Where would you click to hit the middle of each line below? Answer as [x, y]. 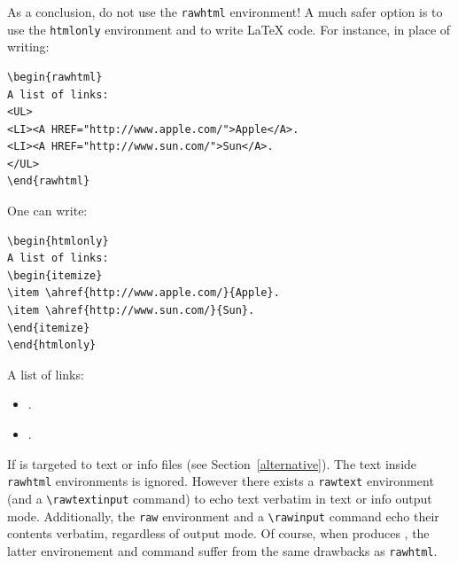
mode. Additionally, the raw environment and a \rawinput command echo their [223, 516]
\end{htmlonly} [52, 345]
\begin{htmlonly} [58, 241]
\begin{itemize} [55, 275]
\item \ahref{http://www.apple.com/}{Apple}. [144, 293]
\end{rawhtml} [49, 181]
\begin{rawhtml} [55, 77]
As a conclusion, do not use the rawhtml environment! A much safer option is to [225, 12]
